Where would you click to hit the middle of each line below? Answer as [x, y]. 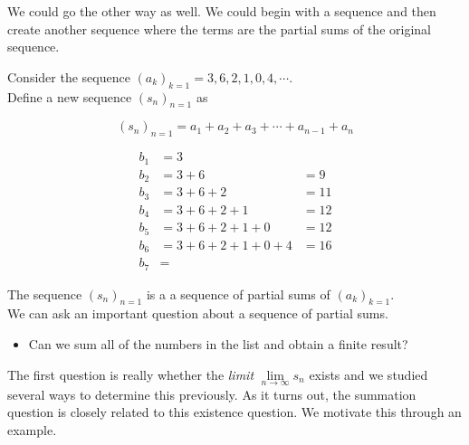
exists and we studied [368, 374]
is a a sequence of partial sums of [238, 294]
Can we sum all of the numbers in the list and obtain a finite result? [218, 343]
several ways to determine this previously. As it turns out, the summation [212, 394]
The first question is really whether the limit [131, 374]
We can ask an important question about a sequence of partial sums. [198, 313]
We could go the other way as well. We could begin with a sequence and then [222, 11]
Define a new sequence [70, 96]
